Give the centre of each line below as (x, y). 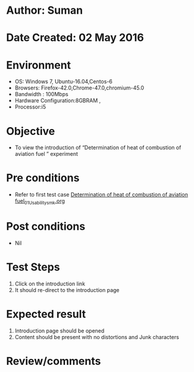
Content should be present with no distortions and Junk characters (97, 337)
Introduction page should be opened (60, 331)
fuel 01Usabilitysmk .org (40, 202)
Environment (39, 65)
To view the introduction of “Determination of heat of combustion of (98, 147)
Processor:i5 (30, 107)
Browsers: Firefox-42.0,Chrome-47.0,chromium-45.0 (79, 88)
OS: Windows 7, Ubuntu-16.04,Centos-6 (64, 82)
